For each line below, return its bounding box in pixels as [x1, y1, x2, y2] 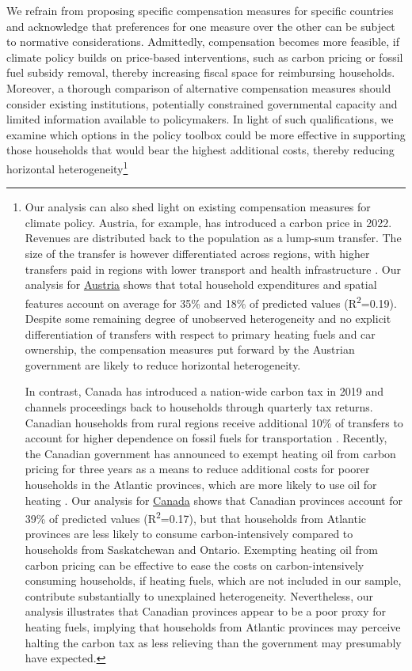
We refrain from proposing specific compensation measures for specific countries [6, 2, 394, 18]
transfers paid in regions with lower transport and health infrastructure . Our [25, 260, 401, 277]
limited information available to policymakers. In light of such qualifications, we [6, 111, 394, 127]
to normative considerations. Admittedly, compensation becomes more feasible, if [6, 33, 399, 50]
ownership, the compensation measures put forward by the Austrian [25, 341, 355, 358]
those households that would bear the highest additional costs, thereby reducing [6, 142, 395, 158]
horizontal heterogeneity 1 [6, 157, 128, 176]
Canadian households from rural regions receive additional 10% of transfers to [25, 414, 403, 430]
